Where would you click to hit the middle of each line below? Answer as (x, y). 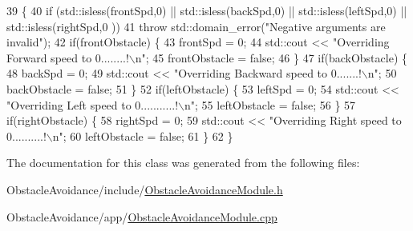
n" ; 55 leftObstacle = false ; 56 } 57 (270, 104)
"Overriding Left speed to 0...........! (93, 104)
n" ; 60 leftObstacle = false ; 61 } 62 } (143, 135)
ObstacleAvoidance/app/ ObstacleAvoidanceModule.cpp (142, 216)
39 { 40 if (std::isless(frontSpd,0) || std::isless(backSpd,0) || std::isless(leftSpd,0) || (207, 10)
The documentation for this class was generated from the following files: (183, 163)
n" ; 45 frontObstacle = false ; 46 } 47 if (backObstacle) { (271, 57)
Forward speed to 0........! (68, 57)
